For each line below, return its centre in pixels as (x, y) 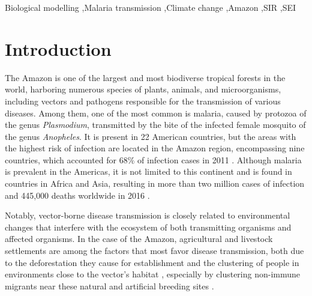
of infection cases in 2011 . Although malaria (220, 159)
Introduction (58, 48)
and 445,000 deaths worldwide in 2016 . (77, 195)
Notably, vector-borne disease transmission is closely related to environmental (148, 215)
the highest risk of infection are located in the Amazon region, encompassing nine (155, 148)
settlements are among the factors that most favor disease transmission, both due (154, 251)
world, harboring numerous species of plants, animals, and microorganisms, (143, 89)
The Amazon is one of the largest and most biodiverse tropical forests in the (145, 77)
